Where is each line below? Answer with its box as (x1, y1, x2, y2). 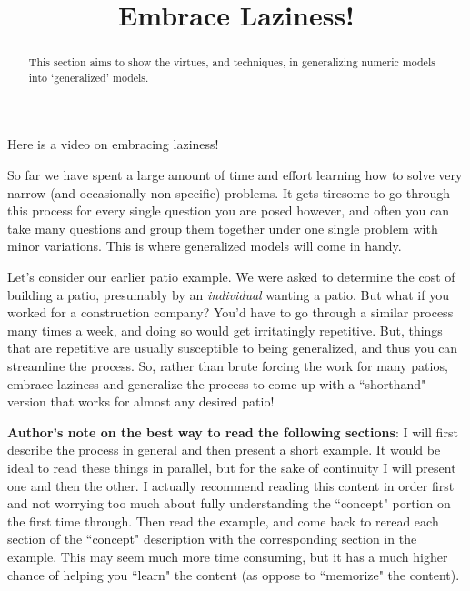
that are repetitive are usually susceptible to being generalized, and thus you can (7, 338, 458, 357)
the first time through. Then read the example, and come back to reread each (7, 511, 439, 530)
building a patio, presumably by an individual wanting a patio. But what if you (7, 285, 449, 304)
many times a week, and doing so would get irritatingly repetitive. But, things (7, 320, 443, 339)
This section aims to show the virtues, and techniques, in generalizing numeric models (28, 55, 435, 70)
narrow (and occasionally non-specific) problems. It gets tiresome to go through (7, 183, 451, 202)
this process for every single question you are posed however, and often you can (7, 201, 449, 220)
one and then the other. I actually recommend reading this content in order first (7, 476, 455, 495)
